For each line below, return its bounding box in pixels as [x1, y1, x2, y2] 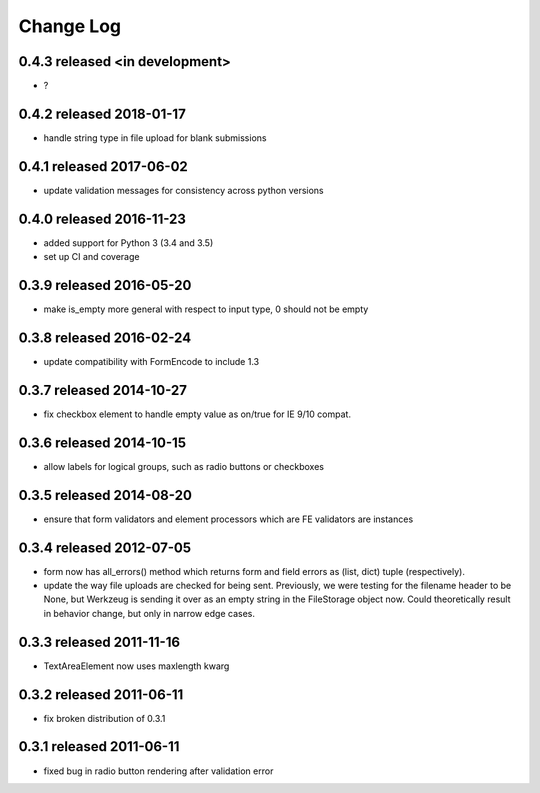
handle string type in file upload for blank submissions [43, 131, 267, 144]
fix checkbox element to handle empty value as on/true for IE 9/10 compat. [43, 408, 352, 420]
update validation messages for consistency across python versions [43, 184, 324, 196]
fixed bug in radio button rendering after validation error [43, 765, 274, 777]
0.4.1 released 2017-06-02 [18, 158, 189, 175]
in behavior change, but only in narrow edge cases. [43, 607, 255, 619]
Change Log [18, 15, 122, 37]
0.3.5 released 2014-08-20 [18, 486, 192, 504]
